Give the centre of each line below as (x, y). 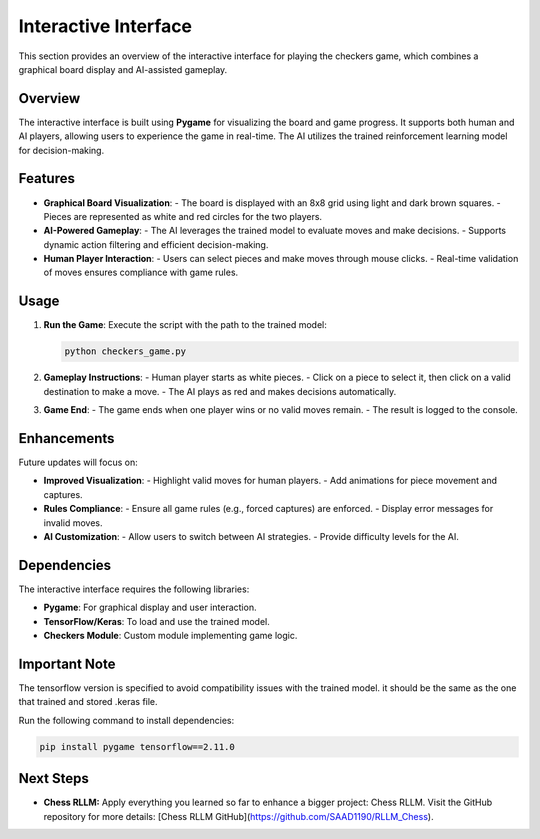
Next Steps (53, 778)
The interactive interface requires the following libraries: (134, 589)
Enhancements (66, 438)
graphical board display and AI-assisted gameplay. (123, 69)
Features (46, 178)
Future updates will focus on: (78, 462)
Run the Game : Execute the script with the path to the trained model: (185, 325)
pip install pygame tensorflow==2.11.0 (137, 746)
